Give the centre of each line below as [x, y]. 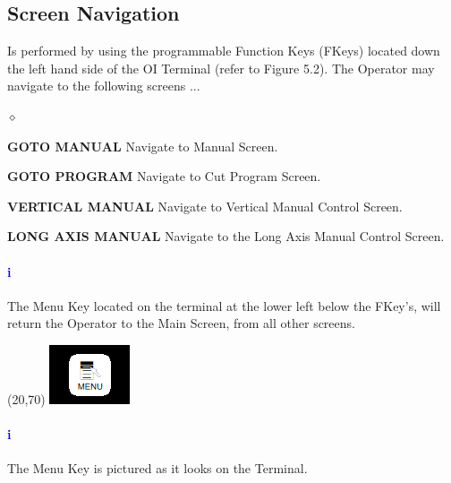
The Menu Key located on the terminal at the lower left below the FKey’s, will [224, 305]
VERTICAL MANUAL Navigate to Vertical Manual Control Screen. [205, 206]
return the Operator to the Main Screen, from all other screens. [181, 323]
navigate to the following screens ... [104, 86]
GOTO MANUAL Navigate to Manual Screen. [143, 146]
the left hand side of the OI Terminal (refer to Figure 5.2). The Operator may [221, 68]
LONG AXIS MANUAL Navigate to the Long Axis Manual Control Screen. [226, 236]
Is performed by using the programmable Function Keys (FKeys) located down [224, 51]
